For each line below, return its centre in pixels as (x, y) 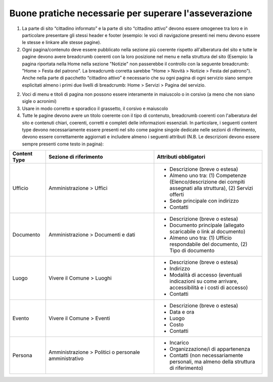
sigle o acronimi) (39, 101)
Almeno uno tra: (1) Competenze (208, 176)
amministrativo (66, 359)
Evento (21, 318)
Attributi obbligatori (181, 157)
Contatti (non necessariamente (206, 356)
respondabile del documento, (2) (209, 244)
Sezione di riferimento (76, 157)
